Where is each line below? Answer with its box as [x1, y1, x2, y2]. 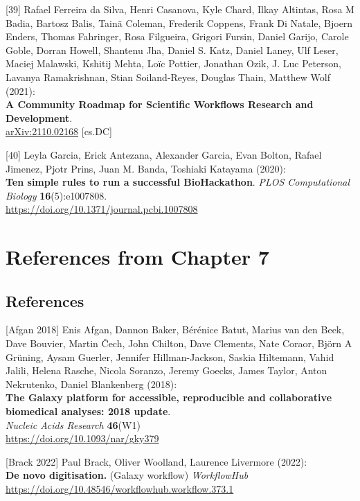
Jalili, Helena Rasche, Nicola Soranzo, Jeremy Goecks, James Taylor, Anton [6, 363, 327, 378]
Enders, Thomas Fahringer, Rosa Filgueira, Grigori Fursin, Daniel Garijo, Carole [6, 29, 349, 44]
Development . [6, 110, 73, 125]
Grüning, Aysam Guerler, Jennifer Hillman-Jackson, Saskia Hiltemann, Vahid [6, 349, 334, 364]
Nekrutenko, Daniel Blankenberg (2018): [6, 376, 177, 391]
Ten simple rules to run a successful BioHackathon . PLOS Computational [6, 175, 350, 189]
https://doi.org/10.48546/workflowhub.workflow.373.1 [6, 482, 234, 496]
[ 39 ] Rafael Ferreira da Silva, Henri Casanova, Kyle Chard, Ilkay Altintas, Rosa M [6, 2, 354, 16]
